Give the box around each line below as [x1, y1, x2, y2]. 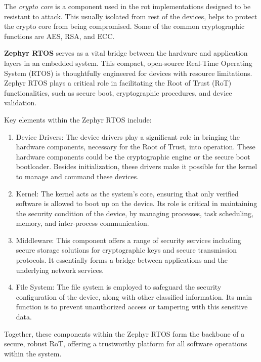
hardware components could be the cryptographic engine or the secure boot [16, 151, 250, 162]
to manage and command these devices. [16, 171, 139, 181]
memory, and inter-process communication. [16, 218, 149, 228]
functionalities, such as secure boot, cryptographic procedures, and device [4, 87, 232, 98]
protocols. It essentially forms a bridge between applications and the [16, 255, 228, 265]
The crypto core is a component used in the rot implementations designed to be [4, 1, 251, 11]
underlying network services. [16, 264, 104, 275]
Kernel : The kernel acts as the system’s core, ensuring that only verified [16, 188, 239, 198]
